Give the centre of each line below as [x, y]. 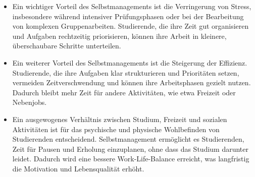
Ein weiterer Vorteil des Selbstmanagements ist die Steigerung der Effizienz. [130, 62]
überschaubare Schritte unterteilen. [67, 46]
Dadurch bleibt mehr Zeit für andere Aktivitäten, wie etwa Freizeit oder [124, 92]
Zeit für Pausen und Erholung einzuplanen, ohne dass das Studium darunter [131, 149]
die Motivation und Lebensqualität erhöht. [78, 168]
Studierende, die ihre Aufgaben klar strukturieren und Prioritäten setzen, [126, 72]
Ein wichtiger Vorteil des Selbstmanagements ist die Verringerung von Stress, [132, 6]
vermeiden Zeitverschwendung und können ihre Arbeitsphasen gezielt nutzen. [132, 82]
